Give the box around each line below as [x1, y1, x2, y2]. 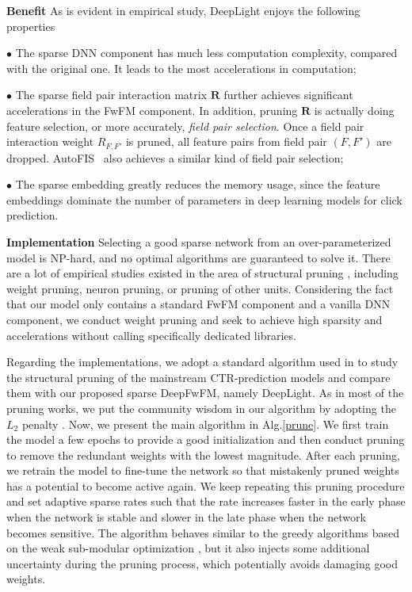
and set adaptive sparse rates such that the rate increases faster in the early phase [6, 493, 406, 510]
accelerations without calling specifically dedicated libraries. [6, 327, 296, 343]
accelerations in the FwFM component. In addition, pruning [6, 101, 298, 118]
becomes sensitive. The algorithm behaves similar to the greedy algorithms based [6, 524, 400, 540]
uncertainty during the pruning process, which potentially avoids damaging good [6, 555, 398, 571]
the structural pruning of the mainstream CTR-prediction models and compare [6, 369, 391, 385]
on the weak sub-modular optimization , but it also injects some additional [6, 540, 370, 556]
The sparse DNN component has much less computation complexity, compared [15, 44, 398, 61]
